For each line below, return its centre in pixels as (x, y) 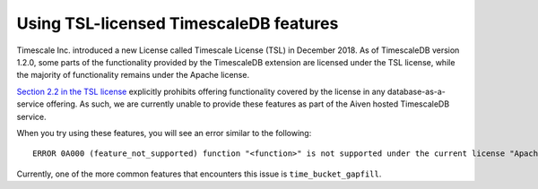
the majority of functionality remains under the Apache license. (133, 75)
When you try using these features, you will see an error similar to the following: (164, 133)
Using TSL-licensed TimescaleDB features (178, 23)
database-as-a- (416, 91)
